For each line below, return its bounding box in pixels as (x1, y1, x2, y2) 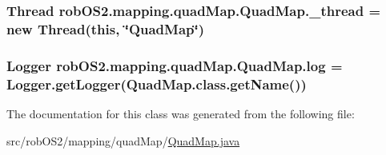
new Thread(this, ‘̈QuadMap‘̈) (6, 18, 205, 38)
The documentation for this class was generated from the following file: (6, 105, 355, 121)
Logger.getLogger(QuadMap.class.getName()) (6, 74, 307, 93)
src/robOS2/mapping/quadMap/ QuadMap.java (6, 132, 240, 149)
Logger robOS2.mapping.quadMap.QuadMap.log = (6, 55, 343, 75)
